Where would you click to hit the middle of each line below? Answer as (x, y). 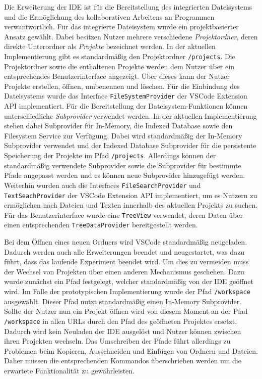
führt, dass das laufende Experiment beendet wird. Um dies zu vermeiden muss (126, 262)
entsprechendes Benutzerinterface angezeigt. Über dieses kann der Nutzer (117, 76)
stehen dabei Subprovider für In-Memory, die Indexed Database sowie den (118, 126)
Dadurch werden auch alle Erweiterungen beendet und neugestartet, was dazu (124, 251)
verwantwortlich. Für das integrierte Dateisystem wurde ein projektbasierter (121, 27)
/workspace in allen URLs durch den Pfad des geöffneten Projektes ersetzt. (121, 321)
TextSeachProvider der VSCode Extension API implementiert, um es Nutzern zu (131, 195)
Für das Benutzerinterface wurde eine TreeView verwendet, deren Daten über (124, 215)
